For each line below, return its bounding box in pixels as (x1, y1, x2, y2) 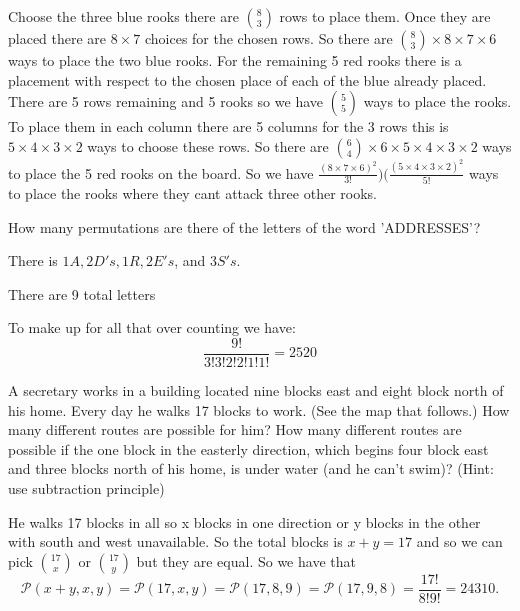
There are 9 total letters (8, 283, 156, 304)
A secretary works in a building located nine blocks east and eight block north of (8, 380, 504, 400)
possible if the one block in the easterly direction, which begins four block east (8, 438, 489, 459)
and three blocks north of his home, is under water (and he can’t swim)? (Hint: (8, 458, 494, 479)
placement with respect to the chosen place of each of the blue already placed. (8, 69, 487, 90)
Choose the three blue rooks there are (8, 6, 239, 26)
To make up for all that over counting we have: (8, 317, 296, 338)
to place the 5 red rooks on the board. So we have (8, 162, 314, 183)
